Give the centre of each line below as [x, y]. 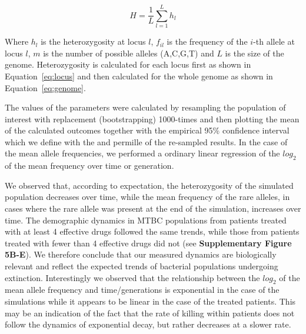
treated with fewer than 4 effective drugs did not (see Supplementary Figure [148, 243]
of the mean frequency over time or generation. [89, 166]
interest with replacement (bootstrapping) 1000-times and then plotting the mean [152, 118]
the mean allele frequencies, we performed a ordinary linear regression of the [142, 153]
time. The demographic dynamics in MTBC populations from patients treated [146, 220]
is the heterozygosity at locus [93, 41]
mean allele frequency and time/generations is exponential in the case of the [142, 290]
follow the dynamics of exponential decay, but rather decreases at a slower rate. [148, 324]
